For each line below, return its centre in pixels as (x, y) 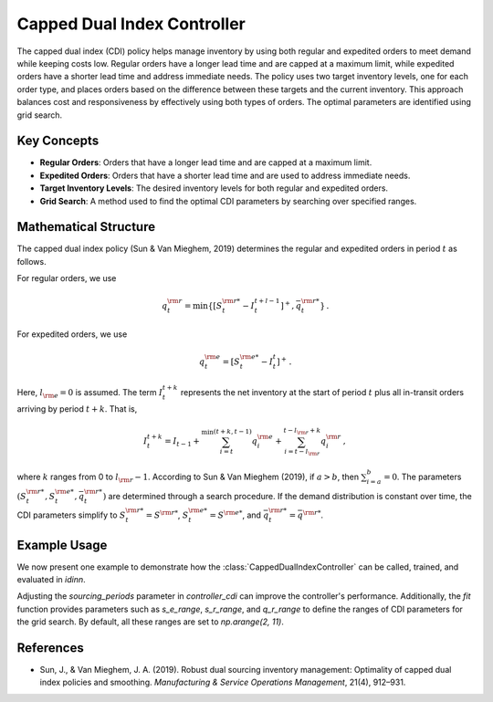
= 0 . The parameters (423, 477)
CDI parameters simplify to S (71, 515)
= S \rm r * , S (167, 514)
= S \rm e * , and (236, 514)
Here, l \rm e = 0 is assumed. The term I (90, 394)
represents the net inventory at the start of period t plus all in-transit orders (322, 393)
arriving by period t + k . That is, (77, 409)
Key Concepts (58, 141)
